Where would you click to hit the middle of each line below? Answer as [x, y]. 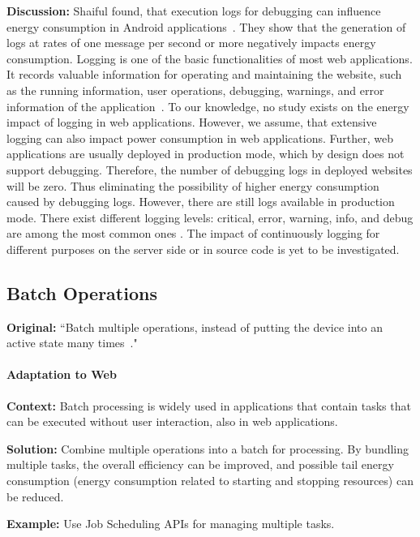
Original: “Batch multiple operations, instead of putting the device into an [195, 326]
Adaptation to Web [62, 374]
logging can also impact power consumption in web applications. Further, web [200, 137]
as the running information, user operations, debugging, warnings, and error [195, 90]
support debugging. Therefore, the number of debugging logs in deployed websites [210, 169]
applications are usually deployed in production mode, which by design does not [206, 154]
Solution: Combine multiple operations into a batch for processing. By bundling [208, 448]
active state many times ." [72, 343]
